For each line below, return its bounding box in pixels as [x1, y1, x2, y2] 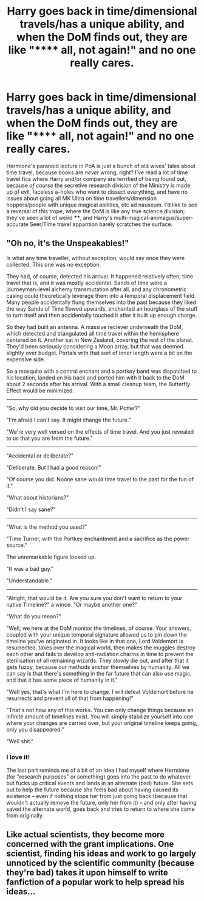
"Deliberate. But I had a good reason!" [6, 464, 101, 471]
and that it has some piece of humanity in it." [6, 676, 118, 684]
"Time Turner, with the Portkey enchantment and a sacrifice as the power [6, 535, 190, 542]
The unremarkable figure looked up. [6, 553, 97, 560]
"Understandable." [6, 577, 53, 584]
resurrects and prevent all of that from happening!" [6, 694, 134, 702]
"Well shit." [6, 737, 34, 744]
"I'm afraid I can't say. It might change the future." [6, 416, 132, 423]
